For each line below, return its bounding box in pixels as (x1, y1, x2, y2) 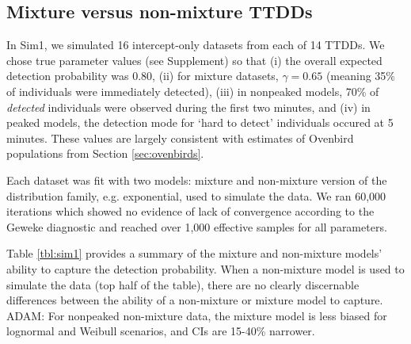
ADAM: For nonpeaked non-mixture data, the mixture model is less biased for (6, 307, 387, 323)
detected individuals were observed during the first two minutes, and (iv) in (6, 98, 371, 115)
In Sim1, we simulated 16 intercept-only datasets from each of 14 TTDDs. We (6, 36, 385, 53)
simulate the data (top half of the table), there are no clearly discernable (6, 276, 360, 292)
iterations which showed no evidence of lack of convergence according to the (6, 203, 375, 220)
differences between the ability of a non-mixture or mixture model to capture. (6, 292, 383, 308)
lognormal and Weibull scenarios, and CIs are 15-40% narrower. (6, 323, 315, 339)
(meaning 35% (325, 67, 396, 84)
